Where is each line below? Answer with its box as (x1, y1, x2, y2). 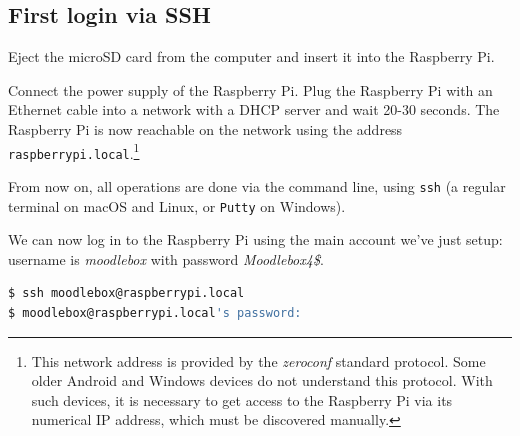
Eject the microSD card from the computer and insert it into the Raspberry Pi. (8, 46, 495, 67)
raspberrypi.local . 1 (8, 139, 140, 163)
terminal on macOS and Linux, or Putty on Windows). (8, 195, 346, 216)
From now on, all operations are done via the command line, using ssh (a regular (8, 175, 506, 196)
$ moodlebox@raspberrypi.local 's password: (8, 305, 302, 320)
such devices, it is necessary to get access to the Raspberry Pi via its (31, 389, 453, 410)
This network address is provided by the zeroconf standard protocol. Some (31, 350, 486, 371)
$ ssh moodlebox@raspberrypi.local (8, 286, 245, 301)
